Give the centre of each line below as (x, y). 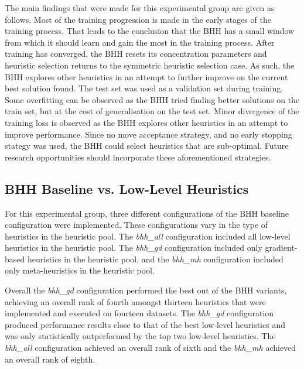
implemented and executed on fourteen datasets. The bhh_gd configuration (139, 313)
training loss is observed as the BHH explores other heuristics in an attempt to (146, 122)
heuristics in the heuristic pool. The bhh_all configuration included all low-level (148, 236)
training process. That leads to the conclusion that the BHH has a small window (150, 31)
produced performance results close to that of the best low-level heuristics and (145, 324)
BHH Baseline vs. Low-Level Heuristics (127, 188)
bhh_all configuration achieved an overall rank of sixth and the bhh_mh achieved (151, 348)
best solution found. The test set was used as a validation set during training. (144, 88)
